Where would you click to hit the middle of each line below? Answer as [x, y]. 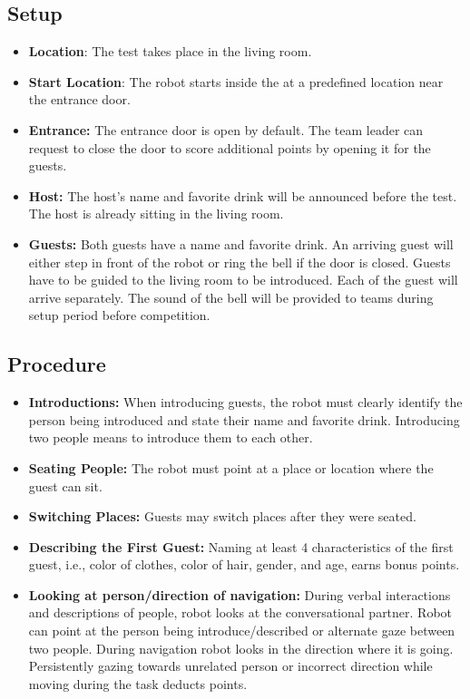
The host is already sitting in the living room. [156, 214]
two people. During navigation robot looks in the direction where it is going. [241, 648]
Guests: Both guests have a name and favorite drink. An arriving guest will [241, 243]
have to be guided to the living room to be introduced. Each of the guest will [243, 280]
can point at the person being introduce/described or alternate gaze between [242, 631]
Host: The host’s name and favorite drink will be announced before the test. [243, 195]
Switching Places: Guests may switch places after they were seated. [222, 516]
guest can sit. [65, 485]
